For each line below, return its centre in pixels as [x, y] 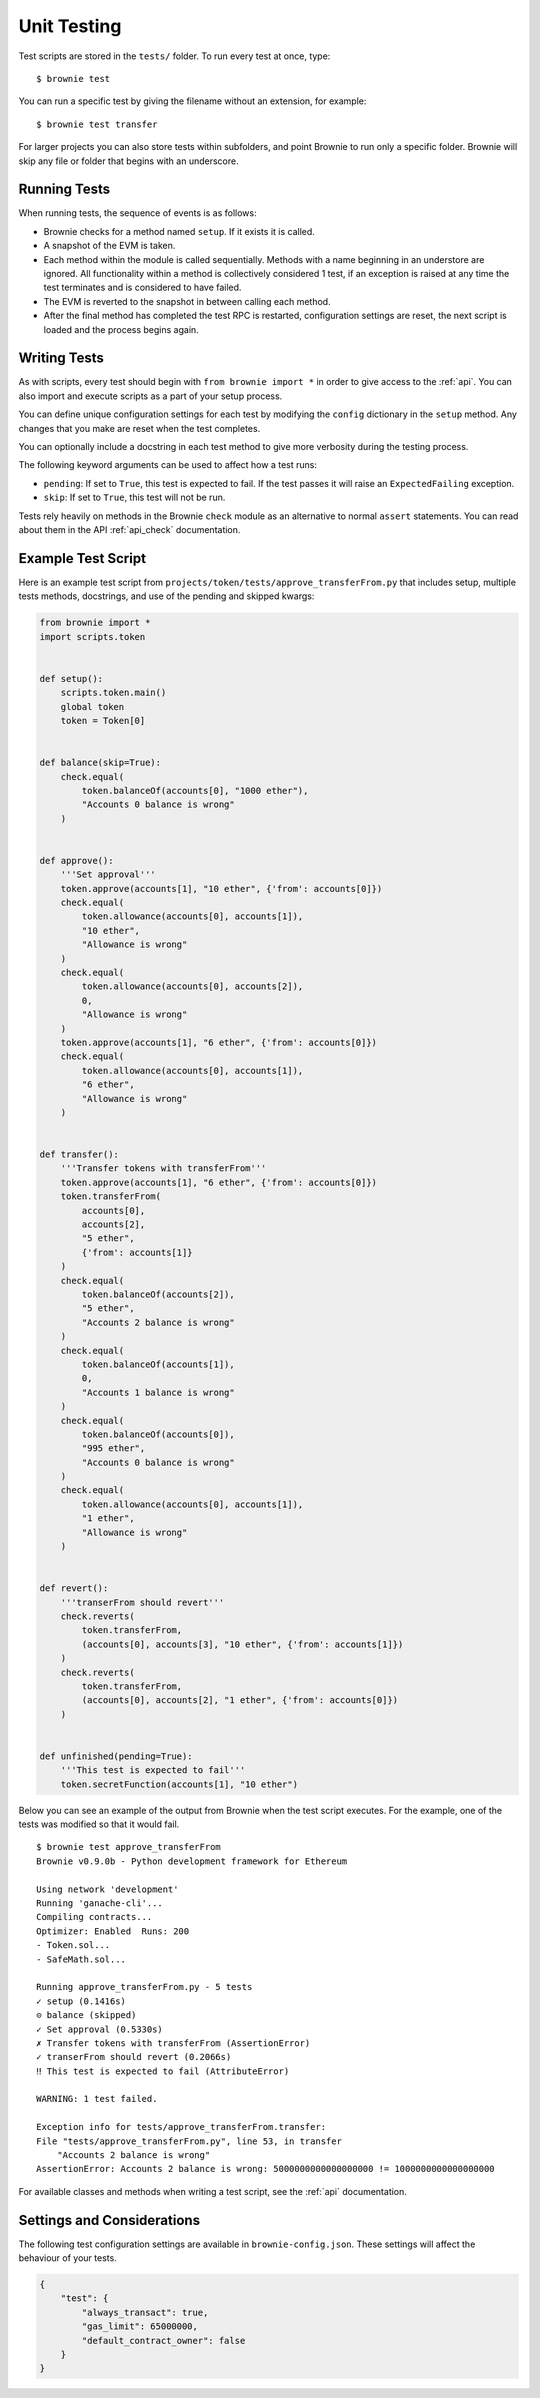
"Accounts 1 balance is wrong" [158, 1392]
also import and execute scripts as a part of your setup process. [150, 396]
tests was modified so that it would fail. [99, 1824]
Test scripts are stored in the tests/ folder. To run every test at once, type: [174, 56]
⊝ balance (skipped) [86, 2015]
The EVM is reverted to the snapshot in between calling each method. [187, 301]
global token [92, 706]
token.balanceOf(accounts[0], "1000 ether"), [195, 790]
